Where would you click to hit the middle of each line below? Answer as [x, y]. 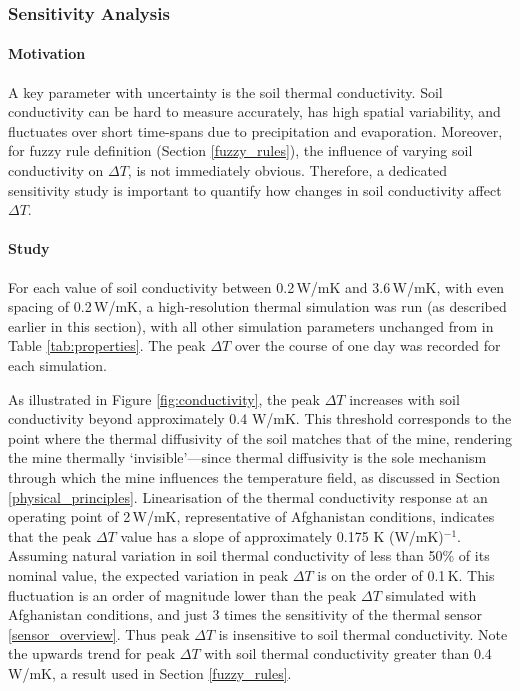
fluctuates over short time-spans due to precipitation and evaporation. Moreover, [255, 130]
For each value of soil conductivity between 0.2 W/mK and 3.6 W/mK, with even [256, 286]
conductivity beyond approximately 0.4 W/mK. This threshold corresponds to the [260, 418]
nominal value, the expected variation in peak [148, 574]
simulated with [431, 594]
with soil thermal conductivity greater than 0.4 [348, 653]
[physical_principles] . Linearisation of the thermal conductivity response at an [248, 496]
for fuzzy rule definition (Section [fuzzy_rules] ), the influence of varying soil [240, 150]
